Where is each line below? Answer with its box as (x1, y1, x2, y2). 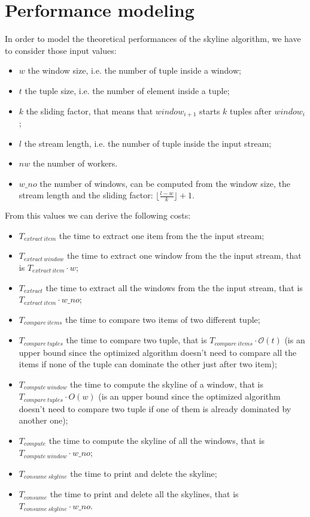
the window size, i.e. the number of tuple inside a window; (28, 64, 241, 77)
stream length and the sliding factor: (19, 189, 153, 201)
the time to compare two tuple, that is (66, 334, 207, 346)
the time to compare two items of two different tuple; (65, 313, 260, 325)
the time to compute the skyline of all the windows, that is (48, 434, 265, 446)
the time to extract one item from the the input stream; (59, 229, 265, 241)
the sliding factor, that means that (26, 104, 153, 117)
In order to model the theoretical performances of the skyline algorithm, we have (5, 32, 301, 45)
